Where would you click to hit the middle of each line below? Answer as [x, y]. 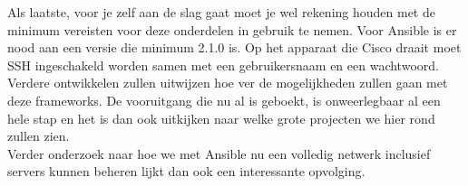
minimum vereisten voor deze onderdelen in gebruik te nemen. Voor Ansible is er [232, 29]
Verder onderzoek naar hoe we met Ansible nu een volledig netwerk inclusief [219, 153]
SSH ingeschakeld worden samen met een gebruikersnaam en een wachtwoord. [223, 65]
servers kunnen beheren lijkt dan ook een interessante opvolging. [186, 171]
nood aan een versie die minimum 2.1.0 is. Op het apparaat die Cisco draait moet [234, 47]
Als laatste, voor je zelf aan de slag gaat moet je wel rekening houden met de [221, 12]
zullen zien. [39, 136]
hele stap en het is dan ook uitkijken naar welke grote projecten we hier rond [221, 118]
